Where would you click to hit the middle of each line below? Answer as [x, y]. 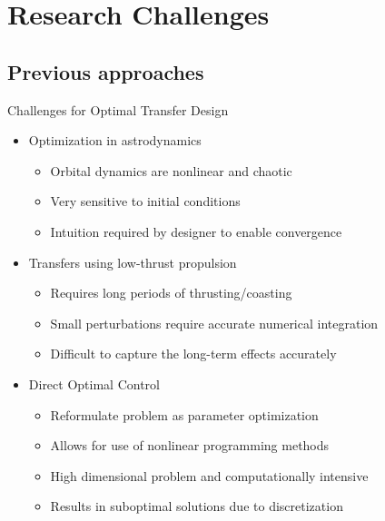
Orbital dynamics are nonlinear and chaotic [171, 170]
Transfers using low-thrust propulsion [133, 262]
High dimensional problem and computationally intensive [209, 475]
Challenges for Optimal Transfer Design [118, 109]
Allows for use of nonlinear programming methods [190, 445]
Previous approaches [106, 71]
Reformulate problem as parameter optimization [184, 414]
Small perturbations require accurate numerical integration [214, 323]
